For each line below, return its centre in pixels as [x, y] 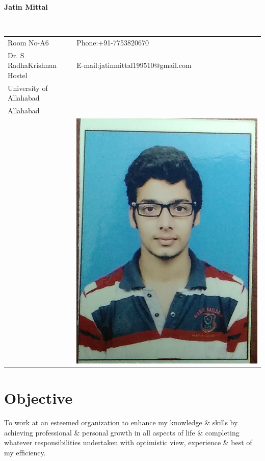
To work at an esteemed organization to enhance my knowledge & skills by [121, 422]
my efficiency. [25, 452]
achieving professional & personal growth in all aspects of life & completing [122, 432]
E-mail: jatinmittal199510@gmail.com [134, 65]
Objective [38, 398]
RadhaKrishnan [32, 65]
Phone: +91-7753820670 [113, 42]
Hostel [18, 75]
